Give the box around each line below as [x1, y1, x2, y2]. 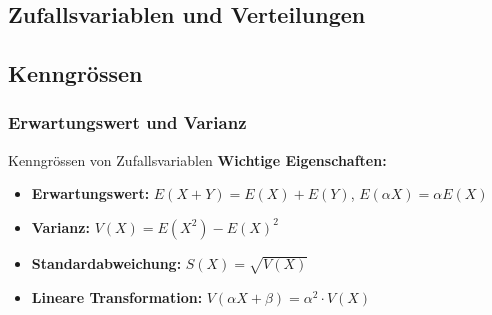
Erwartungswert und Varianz [8, 110, 247, 135]
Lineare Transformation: [31, 286, 203, 307]
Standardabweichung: [31, 252, 182, 273]
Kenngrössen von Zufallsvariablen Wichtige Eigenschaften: [8, 149, 387, 170]
